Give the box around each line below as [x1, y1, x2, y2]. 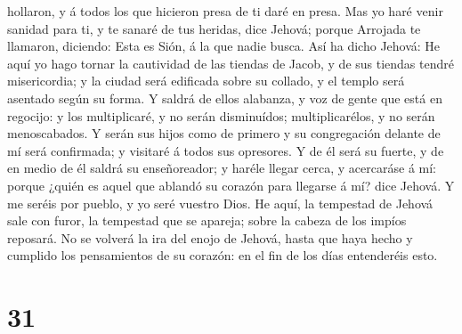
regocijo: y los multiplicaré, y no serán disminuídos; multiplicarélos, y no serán [7, 106, 435, 125]
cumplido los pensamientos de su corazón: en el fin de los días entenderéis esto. [7, 246, 438, 265]
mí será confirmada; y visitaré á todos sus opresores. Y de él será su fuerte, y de [7, 141, 444, 159]
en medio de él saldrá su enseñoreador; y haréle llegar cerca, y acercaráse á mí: [7, 159, 436, 177]
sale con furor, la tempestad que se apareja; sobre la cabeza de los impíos [7, 211, 407, 230]
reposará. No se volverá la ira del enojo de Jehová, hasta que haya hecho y [7, 228, 413, 247]
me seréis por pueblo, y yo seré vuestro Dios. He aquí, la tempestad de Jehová [7, 193, 434, 212]
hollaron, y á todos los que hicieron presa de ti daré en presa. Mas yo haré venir [7, 2, 443, 20]
